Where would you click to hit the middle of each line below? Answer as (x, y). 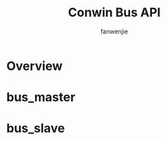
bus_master (41, 97)
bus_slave (36, 128)
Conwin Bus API (114, 13)
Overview (35, 66)
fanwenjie (114, 31)
